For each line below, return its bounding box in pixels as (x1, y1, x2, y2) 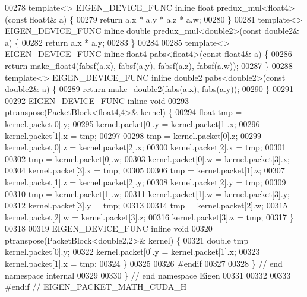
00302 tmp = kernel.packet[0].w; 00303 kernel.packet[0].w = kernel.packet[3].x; (5, 152, 290, 165)
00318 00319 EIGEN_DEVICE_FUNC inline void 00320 (5, 222, 213, 235)
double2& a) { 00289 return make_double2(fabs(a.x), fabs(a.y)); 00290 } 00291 (5, 83, 294, 95)
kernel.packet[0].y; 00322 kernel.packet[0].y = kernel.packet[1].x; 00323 (5, 245, 260, 258)
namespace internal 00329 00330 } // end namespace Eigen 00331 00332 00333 (5, 268, 291, 281)
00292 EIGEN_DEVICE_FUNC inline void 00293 (5, 94, 189, 106)
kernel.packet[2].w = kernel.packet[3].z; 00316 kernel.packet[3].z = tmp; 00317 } (5, 210, 294, 223)
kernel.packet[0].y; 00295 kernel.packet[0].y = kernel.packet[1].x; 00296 (5, 117, 260, 129)
